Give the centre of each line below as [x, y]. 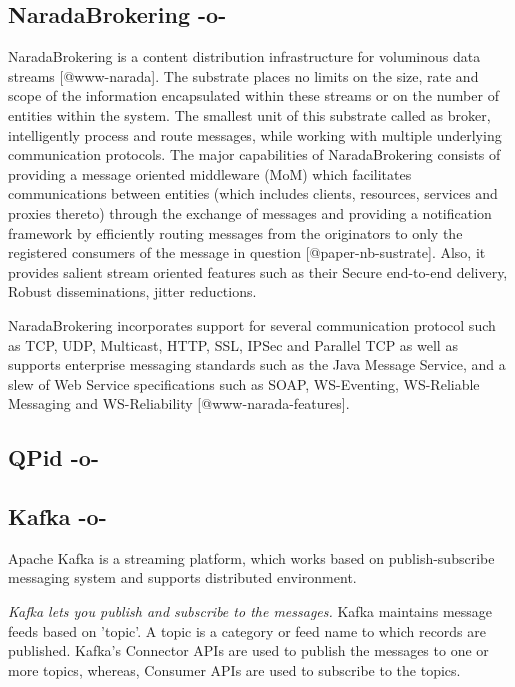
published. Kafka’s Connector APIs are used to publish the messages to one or [248, 650]
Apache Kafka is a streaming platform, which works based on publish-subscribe [251, 557]
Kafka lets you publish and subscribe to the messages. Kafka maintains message [250, 611]
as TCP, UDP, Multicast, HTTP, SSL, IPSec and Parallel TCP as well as [233, 344]
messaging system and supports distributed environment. [182, 577]
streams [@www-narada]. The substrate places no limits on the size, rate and [243, 75]
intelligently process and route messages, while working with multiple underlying [255, 134]
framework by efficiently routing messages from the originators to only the [235, 232]
